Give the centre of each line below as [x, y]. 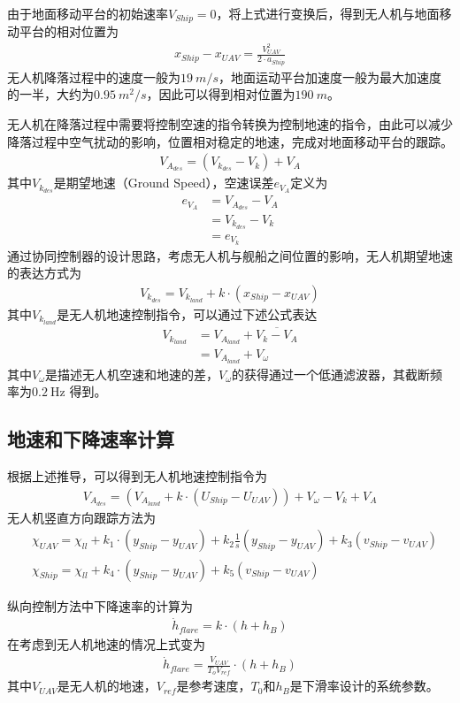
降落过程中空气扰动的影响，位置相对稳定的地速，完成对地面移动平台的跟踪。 [230, 141]
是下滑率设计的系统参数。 [364, 686]
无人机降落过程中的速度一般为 [94, 76]
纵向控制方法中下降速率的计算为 [100, 605]
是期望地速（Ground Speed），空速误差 [164, 183]
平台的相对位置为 [69, 31]
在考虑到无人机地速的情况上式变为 [106, 644]
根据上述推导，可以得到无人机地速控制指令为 [137, 476]
